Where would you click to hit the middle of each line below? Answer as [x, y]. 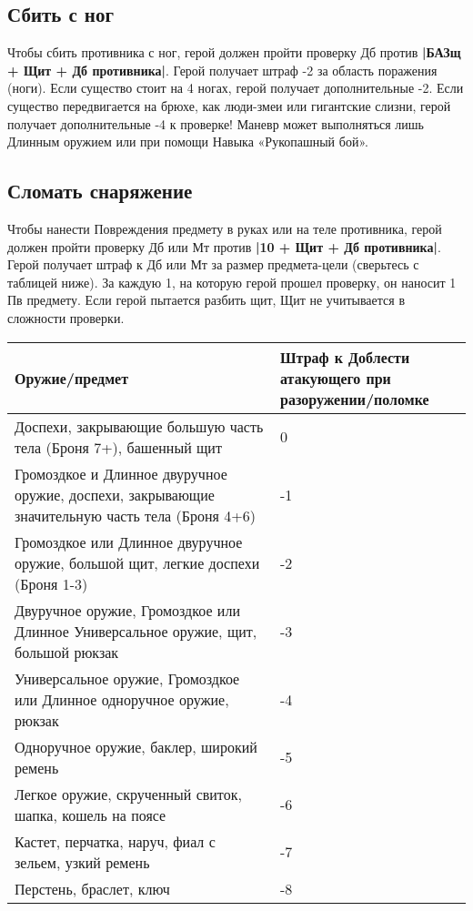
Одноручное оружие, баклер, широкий [136, 746]
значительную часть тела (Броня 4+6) [135, 515]
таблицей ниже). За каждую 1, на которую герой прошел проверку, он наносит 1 [232, 282]
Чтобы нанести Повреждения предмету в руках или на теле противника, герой [225, 228]
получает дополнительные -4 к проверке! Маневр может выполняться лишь [216, 123]
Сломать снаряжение [100, 191]
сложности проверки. [66, 317]
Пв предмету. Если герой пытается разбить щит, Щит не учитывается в [206, 300]
